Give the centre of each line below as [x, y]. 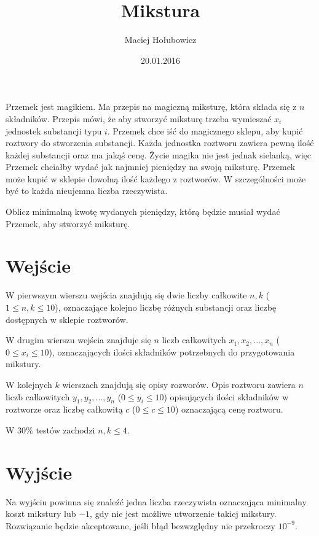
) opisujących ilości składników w [226, 396]
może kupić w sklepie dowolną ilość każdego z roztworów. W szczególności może [156, 178]
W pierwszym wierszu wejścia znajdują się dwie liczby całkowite [126, 295]
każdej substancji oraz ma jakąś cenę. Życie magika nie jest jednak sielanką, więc [158, 154]
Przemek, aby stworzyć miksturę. [68, 223]
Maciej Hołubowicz [160, 40]
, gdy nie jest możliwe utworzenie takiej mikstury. [183, 514]
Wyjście [39, 472]
